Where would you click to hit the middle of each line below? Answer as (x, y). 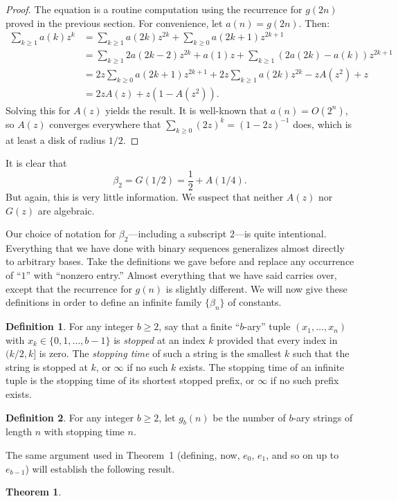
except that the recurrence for (69, 288)
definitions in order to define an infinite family (104, 302)
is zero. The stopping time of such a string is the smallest (160, 353)
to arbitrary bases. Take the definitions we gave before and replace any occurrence (180, 261)
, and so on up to (302, 455)
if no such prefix (305, 380)
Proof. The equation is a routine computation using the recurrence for (154, 9)
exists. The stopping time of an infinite (262, 366)
